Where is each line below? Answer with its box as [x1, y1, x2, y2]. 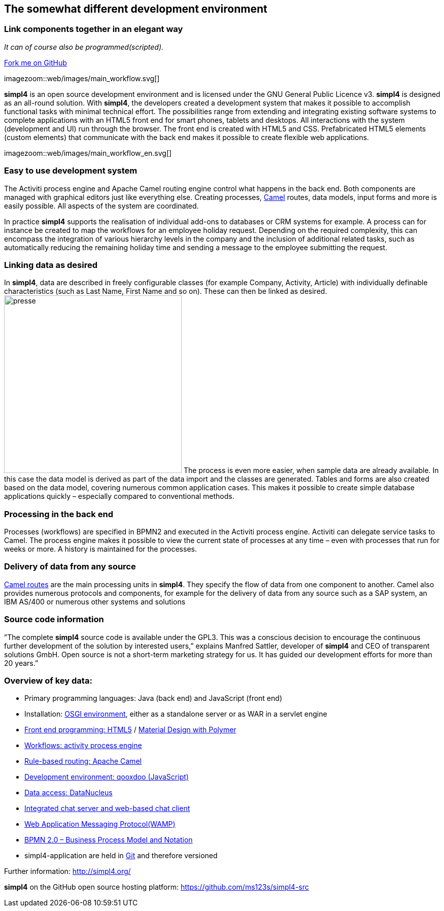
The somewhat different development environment [4, 3, 267, 15]
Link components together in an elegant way [4, 24, 183, 35]
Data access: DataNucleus [24, 788, 113, 797]
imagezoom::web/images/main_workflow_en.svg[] [4, 148, 172, 157]
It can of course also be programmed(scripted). [4, 42, 164, 51]
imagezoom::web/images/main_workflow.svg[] [4, 74, 160, 83]
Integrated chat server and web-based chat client [24, 804, 190, 813]
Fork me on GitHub [4, 58, 67, 67]
